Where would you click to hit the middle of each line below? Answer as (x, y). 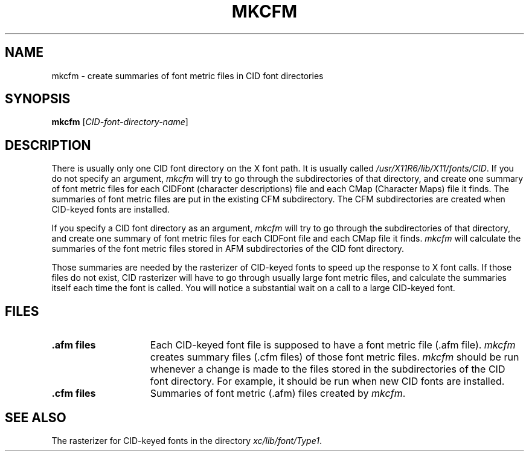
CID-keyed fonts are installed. (111, 210)
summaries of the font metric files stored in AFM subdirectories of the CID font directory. (228, 249)
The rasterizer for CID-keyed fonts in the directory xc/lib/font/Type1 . (187, 440)
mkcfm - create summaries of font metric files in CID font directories (188, 75)
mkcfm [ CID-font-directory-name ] (120, 122)
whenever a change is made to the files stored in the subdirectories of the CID (328, 369)
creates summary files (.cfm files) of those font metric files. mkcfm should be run (335, 357)
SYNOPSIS (38, 99)
